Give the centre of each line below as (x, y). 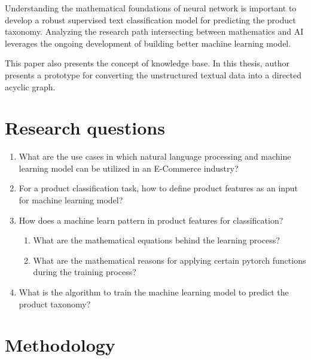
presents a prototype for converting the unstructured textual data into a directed (153, 74)
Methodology (60, 345)
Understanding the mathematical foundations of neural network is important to (151, 8)
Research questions (85, 128)
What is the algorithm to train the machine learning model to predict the (154, 292)
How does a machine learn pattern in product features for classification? (151, 220)
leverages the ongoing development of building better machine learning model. (148, 43)
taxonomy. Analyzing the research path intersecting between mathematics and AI (154, 31)
